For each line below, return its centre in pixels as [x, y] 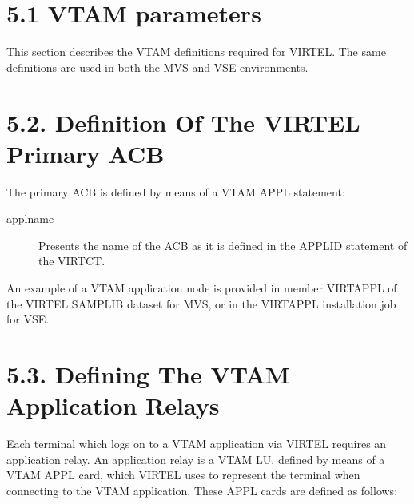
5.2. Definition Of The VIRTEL [183, 122]
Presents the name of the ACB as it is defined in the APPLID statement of [223, 245]
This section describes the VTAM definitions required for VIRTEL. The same [196, 52]
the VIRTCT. [72, 261]
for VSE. [28, 319]
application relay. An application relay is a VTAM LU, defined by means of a [196, 459]
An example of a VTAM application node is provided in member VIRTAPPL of [202, 288]
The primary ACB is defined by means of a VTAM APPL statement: [176, 191]
